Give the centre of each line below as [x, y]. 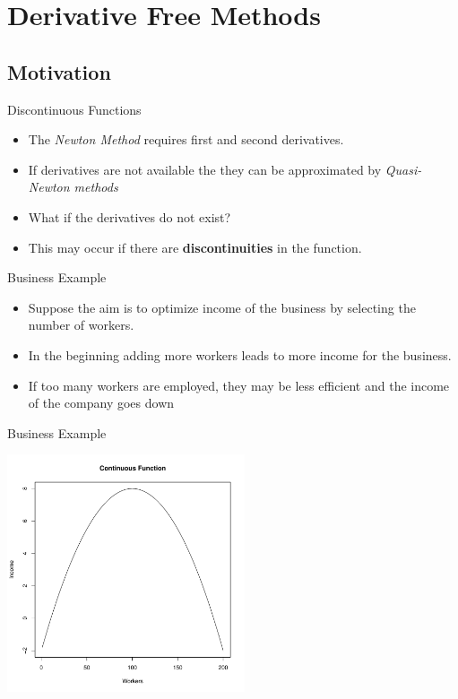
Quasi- [403, 169]
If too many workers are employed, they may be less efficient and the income [239, 385]
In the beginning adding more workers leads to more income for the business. [240, 354]
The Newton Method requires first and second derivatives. [186, 139]
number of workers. [81, 325]
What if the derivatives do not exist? [130, 216]
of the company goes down [101, 403]
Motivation [59, 71]
